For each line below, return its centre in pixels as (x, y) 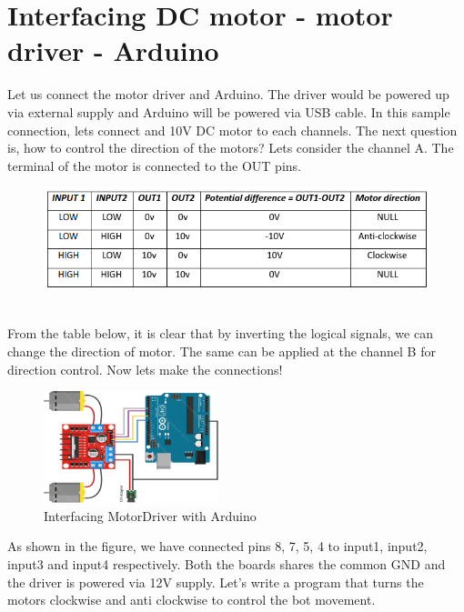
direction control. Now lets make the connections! (145, 369)
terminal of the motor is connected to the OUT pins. (154, 165)
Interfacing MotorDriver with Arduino (150, 515)
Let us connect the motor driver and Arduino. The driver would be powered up (228, 94)
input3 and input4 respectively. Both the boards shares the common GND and (227, 563)
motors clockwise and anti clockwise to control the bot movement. (192, 600)
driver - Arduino (113, 50)
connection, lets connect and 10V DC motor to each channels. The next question (232, 130)
